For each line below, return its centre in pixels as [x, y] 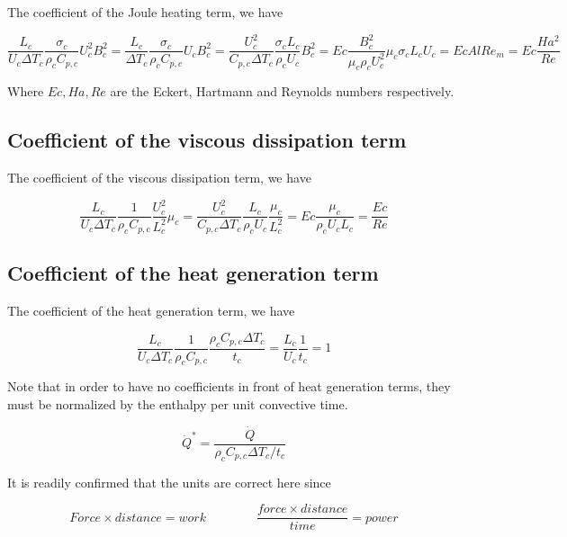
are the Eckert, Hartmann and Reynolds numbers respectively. [282, 91]
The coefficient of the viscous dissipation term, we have [159, 178]
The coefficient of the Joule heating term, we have [145, 12]
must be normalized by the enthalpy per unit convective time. [178, 404]
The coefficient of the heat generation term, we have [151, 311]
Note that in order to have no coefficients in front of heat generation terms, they [229, 386]
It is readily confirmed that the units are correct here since [169, 482]
